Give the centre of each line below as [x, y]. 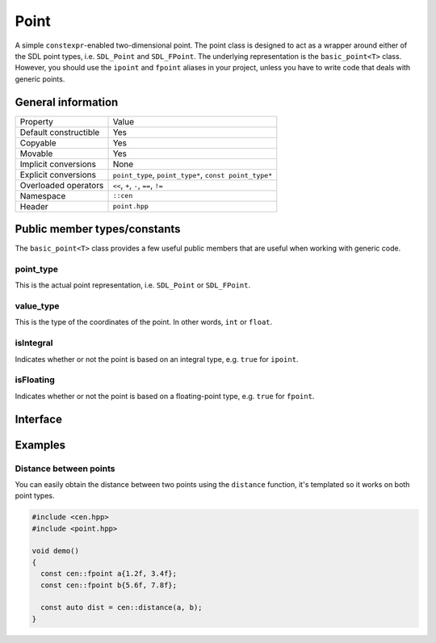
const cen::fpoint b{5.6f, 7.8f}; [109, 585]
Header [34, 206]
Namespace [43, 195]
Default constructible [60, 132]
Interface [38, 419]
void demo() [56, 551]
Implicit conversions [58, 164]
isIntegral [34, 343]
